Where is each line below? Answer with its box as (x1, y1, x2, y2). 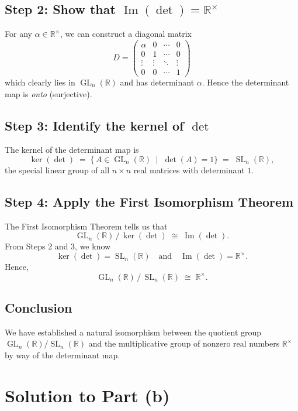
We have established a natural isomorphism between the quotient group (5, 326, 262, 338)
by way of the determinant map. (5, 348, 120, 361)
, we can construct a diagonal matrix (60, 28, 192, 40)
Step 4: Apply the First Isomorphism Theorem (5, 192, 294, 210)
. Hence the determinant (202, 76, 289, 88)
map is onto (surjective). (5, 87, 92, 100)
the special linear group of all (5, 163, 110, 176)
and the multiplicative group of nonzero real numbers (88, 337, 280, 350)
